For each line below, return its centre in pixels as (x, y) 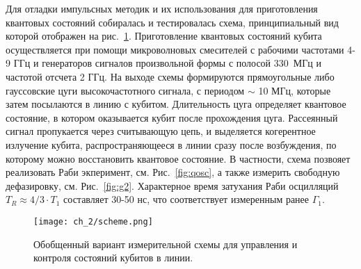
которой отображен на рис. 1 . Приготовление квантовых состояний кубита (164, 36)
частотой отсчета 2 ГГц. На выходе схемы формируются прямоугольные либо (170, 76)
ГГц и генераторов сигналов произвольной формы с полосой (142, 63)
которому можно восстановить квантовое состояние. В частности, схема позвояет (178, 158)
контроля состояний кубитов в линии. (113, 258)
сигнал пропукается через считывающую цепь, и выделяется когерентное (161, 131)
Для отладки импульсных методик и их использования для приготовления (162, 8)
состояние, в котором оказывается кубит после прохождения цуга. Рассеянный (172, 117)
